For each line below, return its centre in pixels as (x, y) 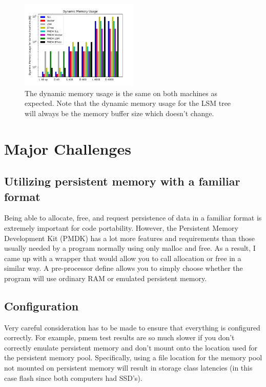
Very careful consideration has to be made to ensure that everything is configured (132, 327)
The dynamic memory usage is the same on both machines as (121, 93)
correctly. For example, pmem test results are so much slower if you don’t (119, 337)
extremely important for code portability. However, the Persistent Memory (121, 227)
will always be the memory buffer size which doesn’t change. (119, 113)
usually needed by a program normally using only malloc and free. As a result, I (130, 248)
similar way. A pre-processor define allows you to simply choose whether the (124, 268)
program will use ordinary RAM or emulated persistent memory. (106, 278)
